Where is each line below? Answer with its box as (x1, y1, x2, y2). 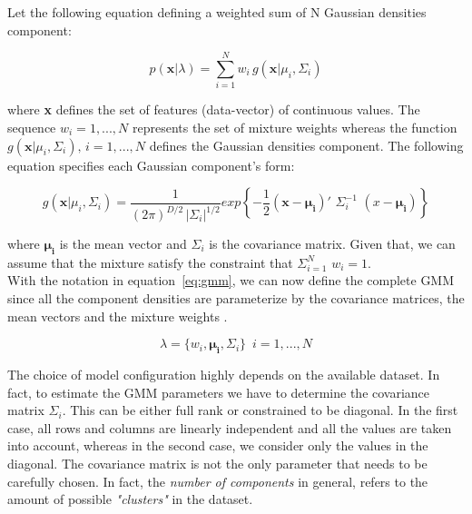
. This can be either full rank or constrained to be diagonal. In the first (62, 400, 458, 420)
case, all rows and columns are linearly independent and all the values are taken (7, 418, 452, 437)
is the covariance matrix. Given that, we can (209, 234, 456, 253)
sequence (7, 117, 56, 136)
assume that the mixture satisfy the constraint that (7, 252, 293, 272)
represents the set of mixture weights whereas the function (132, 117, 457, 136)
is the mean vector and (59, 234, 187, 253)
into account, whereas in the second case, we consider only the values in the (7, 436, 428, 455)
